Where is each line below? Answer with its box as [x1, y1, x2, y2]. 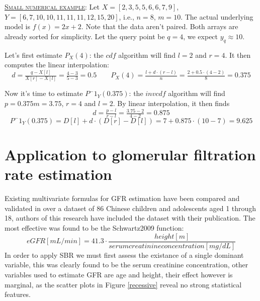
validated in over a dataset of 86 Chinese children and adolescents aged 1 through [5, 203, 256, 213]
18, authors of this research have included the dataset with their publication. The [5, 213, 255, 223]
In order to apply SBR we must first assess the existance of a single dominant [5, 249, 244, 260]
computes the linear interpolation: [5, 59, 109, 70]
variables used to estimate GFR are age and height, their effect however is [5, 269, 233, 279]
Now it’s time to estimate [5, 88, 83, 98]
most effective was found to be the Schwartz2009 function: [5, 223, 184, 233]
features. [5, 289, 31, 299]
